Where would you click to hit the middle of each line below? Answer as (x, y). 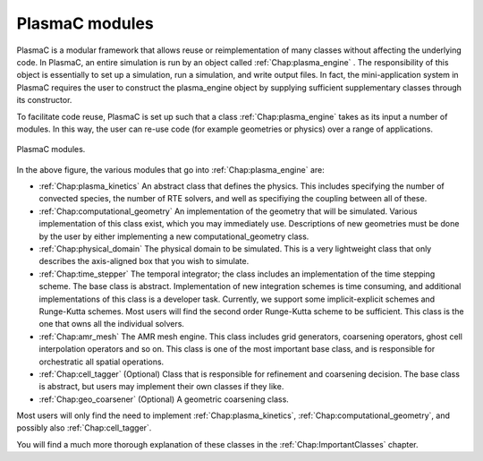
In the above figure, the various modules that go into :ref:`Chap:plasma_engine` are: (171, 169)
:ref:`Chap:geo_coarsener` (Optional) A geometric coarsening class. (164, 399)
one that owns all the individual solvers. (112, 324)
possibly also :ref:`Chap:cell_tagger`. (84, 428)
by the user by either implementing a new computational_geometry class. (174, 236)
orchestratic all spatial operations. (102, 362)
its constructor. (44, 100)
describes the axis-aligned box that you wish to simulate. (144, 261)
